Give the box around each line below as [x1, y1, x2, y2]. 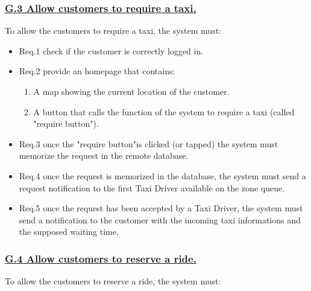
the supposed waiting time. [19, 225, 119, 238]
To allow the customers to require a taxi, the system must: [5, 24, 222, 37]
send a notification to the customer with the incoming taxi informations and [19, 213, 301, 226]
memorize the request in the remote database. [19, 149, 189, 162]
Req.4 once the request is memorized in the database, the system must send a [19, 169, 306, 182]
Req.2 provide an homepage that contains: [19, 65, 175, 77]
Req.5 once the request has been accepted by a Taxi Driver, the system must [19, 202, 303, 214]
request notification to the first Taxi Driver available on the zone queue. [19, 181, 285, 194]
